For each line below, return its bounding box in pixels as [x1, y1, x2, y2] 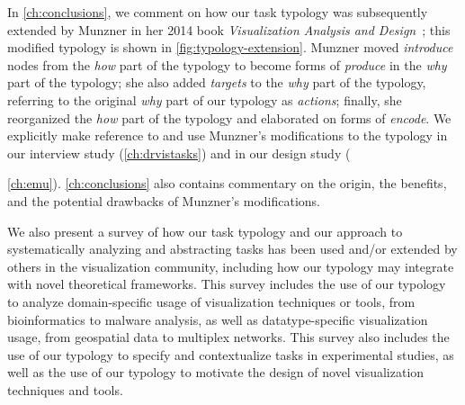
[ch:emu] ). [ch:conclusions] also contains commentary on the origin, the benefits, [7, 174, 447, 193]
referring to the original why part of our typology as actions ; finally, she [7, 90, 402, 109]
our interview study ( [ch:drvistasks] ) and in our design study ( [7, 143, 351, 162]
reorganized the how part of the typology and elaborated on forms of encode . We [7, 108, 452, 127]
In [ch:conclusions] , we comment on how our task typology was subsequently [7, 3, 428, 21]
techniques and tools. [7, 380, 123, 399]
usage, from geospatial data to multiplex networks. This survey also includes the [7, 328, 450, 346]
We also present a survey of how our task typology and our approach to [7, 221, 403, 240]
